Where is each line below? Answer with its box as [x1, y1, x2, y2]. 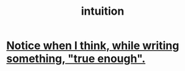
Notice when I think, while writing [6, 39, 180, 53]
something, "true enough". [6, 52, 146, 65]
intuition [81, 4, 125, 18]
